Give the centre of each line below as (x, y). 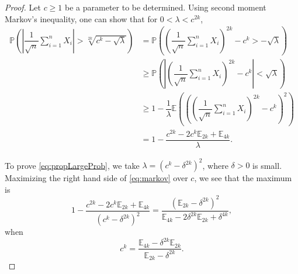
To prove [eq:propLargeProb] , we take (72, 165)
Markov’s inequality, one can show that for (81, 18)
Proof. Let (23, 7)
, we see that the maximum (243, 178)
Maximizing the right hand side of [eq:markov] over (96, 178)
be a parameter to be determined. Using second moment (166, 7)
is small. (267, 165)
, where (215, 165)
